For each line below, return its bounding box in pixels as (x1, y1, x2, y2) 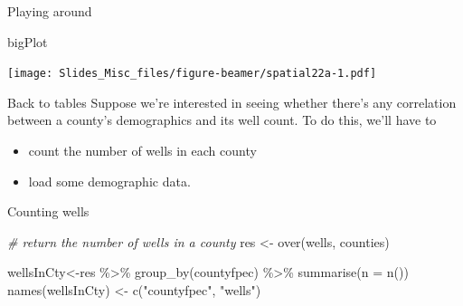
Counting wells (7, 202, 90, 221)
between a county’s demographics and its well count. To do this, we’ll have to (7, 110, 437, 129)
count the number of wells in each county (28, 141, 257, 160)
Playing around (7, 2, 92, 20)
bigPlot (7, 32, 48, 51)
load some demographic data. (28, 171, 191, 190)
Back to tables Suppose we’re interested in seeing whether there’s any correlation (7, 92, 457, 111)
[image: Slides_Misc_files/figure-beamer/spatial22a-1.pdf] (7, 67, 377, 81)
